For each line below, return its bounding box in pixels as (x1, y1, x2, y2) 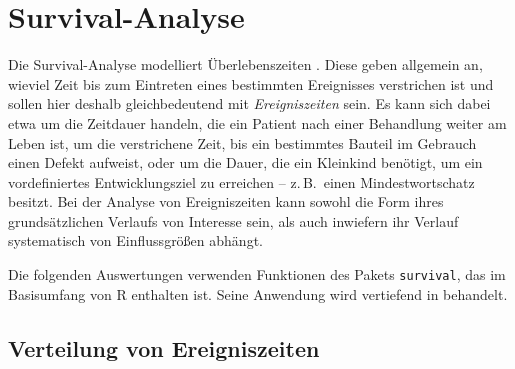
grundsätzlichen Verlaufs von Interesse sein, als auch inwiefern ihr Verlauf (8, 210, 459, 231)
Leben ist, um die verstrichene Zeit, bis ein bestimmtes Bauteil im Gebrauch (8, 132, 477, 153)
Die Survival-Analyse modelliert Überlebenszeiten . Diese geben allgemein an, (8, 54, 483, 75)
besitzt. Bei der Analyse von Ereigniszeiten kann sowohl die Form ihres (8, 191, 444, 212)
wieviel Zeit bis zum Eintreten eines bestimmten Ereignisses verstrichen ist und (8, 73, 494, 94)
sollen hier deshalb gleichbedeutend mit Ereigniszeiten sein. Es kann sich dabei (8, 93, 491, 114)
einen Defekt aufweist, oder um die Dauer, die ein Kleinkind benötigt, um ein (8, 152, 483, 173)
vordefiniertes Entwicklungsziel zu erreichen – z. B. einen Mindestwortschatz (8, 171, 475, 192)
